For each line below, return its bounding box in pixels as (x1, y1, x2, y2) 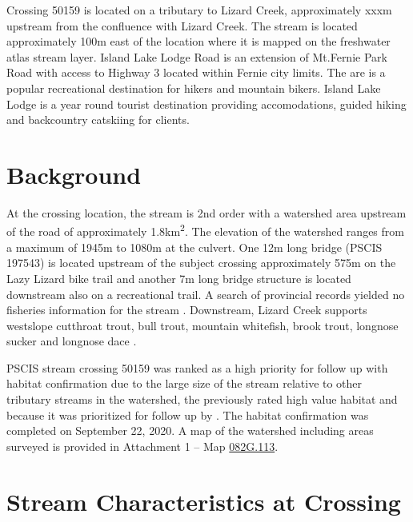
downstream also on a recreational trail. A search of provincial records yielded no (6, 285, 405, 302)
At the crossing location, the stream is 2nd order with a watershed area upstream (6, 204, 407, 221)
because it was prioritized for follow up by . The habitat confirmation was (6, 406, 369, 423)
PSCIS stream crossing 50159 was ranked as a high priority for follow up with (6, 359, 388, 376)
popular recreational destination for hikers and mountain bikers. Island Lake (6, 79, 381, 96)
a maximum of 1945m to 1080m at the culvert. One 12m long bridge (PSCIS (6, 238, 383, 255)
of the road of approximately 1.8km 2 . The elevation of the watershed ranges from (6, 221, 404, 240)
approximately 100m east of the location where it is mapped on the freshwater (6, 33, 391, 50)
